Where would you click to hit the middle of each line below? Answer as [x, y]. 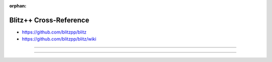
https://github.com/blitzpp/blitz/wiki [59, 39]
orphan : [18, 6]
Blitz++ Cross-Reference [49, 20]
